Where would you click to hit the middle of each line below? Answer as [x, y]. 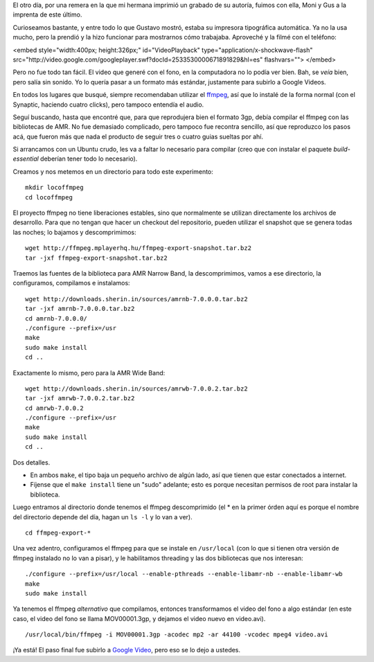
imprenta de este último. [47, 15]
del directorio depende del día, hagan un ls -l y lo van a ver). [103, 517]
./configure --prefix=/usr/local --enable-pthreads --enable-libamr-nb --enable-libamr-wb [184, 574]
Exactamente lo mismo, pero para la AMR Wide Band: [89, 373]
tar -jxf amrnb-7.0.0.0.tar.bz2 [80, 309]
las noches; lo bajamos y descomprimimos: [74, 232]
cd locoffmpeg [49, 197]
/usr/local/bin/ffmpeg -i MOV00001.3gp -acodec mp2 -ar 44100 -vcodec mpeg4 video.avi [177, 635]
